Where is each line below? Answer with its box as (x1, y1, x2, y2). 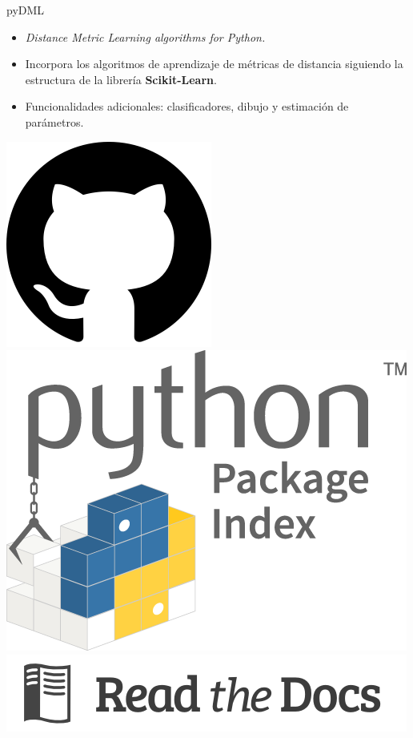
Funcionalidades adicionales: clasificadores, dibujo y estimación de (25, 98, 349, 115)
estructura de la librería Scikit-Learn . (25, 71, 217, 87)
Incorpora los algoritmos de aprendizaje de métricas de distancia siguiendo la (25, 55, 403, 72)
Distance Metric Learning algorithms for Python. (25, 28, 266, 45)
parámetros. (25, 113, 84, 130)
